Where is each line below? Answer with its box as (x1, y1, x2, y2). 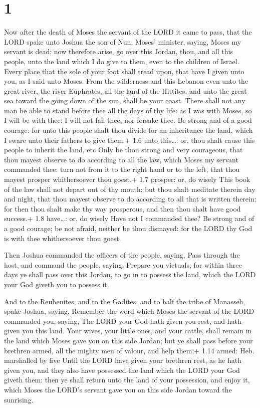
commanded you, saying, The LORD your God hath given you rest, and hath (4, 315, 241, 326)
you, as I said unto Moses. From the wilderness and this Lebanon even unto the (4, 76, 248, 86)
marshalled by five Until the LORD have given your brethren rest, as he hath (4, 355, 241, 365)
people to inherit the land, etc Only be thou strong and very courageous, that (4, 144, 243, 155)
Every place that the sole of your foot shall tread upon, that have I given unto (4, 66, 244, 76)
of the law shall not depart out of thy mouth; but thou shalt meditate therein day (4, 183, 255, 194)
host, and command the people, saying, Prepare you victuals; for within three (4, 259, 242, 270)
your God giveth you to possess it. (4, 279, 109, 289)
